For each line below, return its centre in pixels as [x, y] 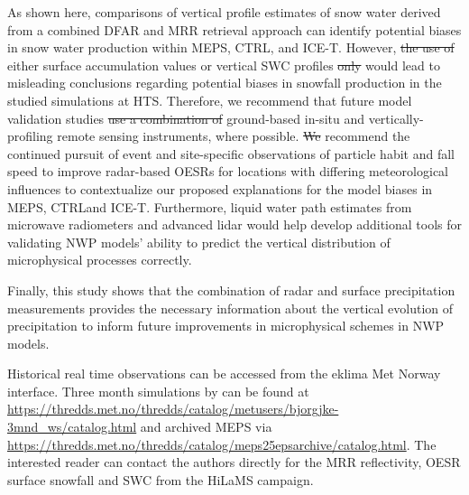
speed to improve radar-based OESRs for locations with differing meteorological [228, 171]
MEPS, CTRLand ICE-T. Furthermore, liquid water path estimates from [210, 206]
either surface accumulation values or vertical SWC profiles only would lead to [224, 65]
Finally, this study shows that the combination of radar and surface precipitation [231, 290]
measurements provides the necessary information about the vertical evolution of [230, 308]
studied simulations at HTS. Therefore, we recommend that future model [210, 100]
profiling [30, 136]
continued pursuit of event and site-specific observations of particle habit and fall [231, 153]
